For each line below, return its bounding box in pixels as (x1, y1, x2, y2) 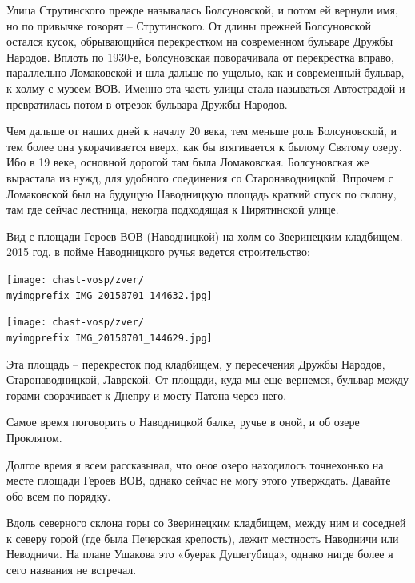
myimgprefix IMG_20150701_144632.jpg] (6, 290, 213, 301)
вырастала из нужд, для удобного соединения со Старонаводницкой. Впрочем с (6, 169, 393, 186)
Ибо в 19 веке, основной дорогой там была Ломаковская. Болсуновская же (6, 154, 369, 170)
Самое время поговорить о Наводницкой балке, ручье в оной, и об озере (6, 413, 360, 430)
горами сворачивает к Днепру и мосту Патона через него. (6, 386, 287, 403)
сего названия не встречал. (6, 561, 137, 578)
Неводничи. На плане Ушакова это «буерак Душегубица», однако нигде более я (6, 545, 393, 562)
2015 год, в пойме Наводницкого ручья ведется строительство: (6, 243, 310, 260)
